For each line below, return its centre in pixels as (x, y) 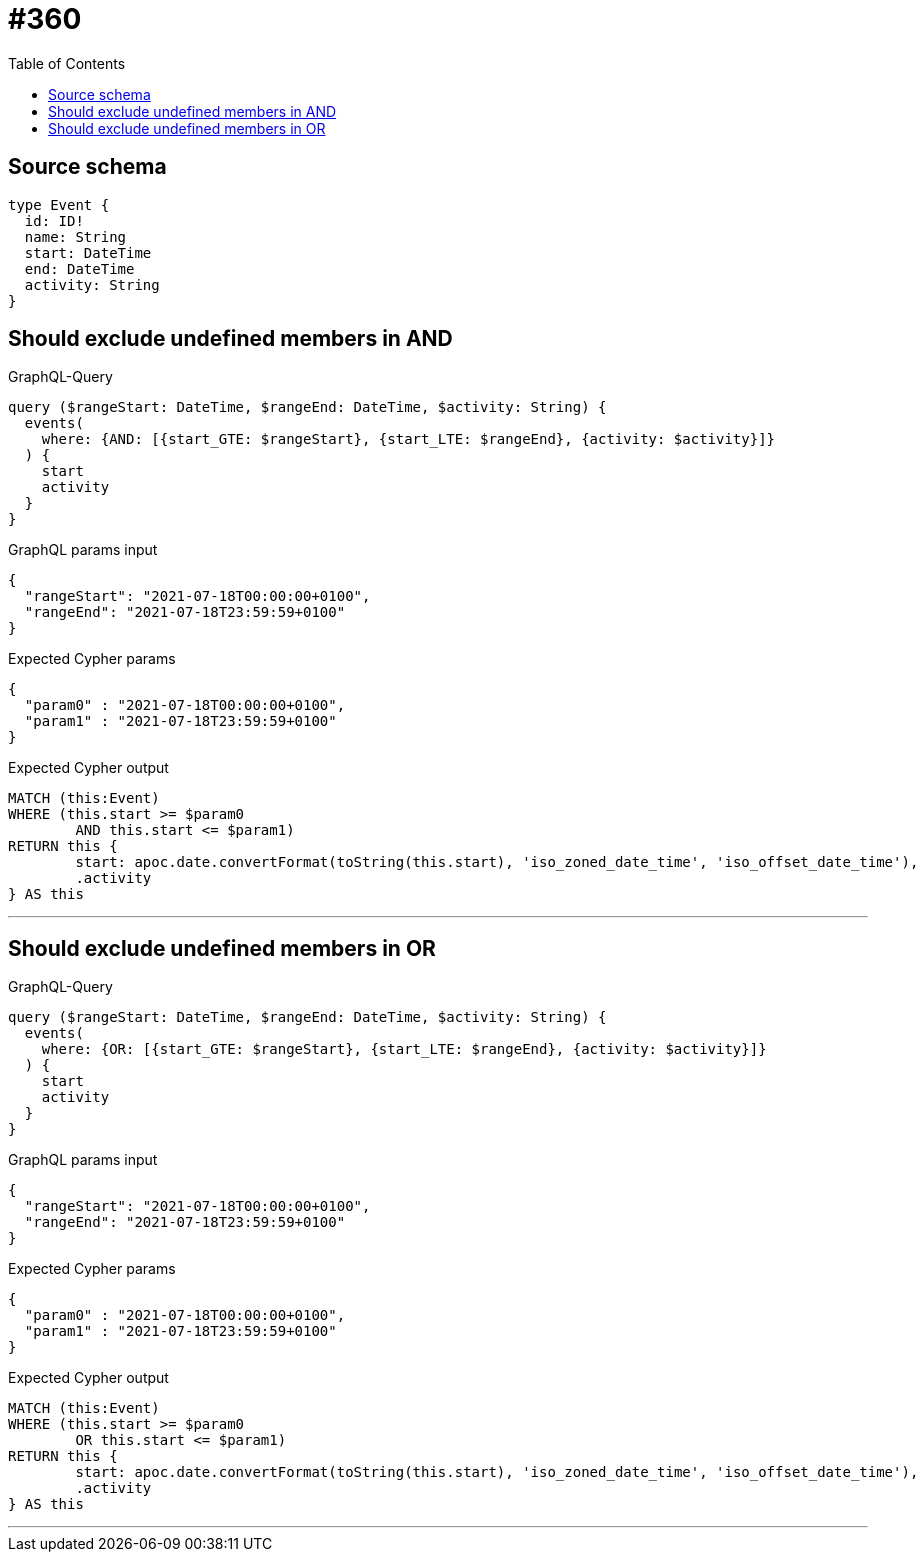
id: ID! (54, 220)
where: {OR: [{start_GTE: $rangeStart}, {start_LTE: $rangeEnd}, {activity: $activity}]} (404, 1049)
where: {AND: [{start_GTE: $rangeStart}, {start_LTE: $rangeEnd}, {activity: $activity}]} (408, 439)
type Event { (59, 204)
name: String (75, 236)
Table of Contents (67, 63)
